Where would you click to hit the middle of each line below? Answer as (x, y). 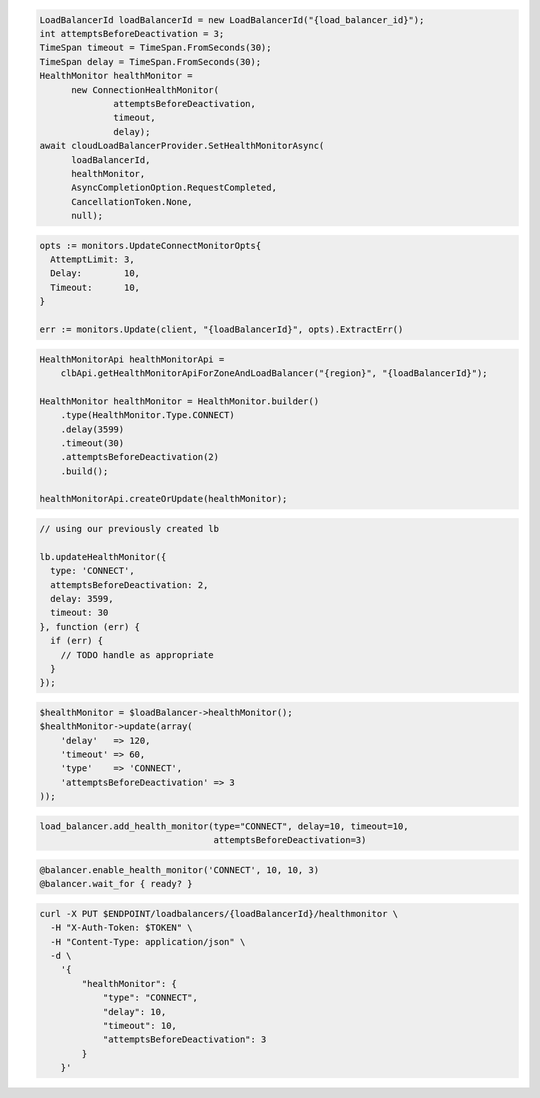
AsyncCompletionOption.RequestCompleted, (174, 188)
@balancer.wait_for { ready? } (116, 884)
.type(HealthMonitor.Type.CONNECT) (147, 415)
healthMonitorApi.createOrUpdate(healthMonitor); (163, 499)
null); (87, 216)
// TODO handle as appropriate (137, 654)
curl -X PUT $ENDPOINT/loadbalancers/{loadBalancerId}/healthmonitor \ (219, 913)
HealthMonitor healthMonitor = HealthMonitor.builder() (179, 401)
